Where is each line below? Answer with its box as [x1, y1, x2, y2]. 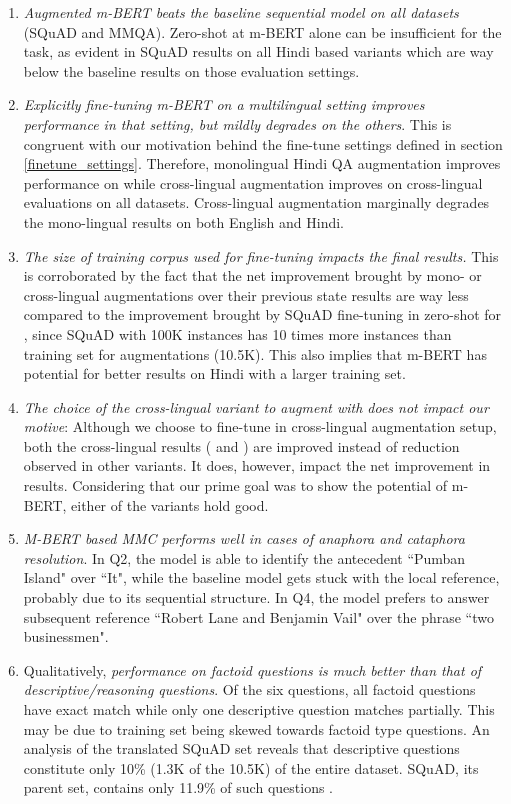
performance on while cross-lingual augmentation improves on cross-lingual [23, 172, 483, 193]
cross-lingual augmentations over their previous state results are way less [23, 284, 469, 305]
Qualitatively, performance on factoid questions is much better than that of [23, 659, 482, 680]
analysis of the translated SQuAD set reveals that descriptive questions [23, 738, 460, 759]
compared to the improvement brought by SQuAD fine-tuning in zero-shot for [23, 304, 502, 325]
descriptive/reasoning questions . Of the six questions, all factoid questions [23, 679, 476, 700]
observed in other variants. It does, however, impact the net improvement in [23, 455, 491, 476]
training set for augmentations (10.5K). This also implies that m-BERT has [23, 343, 487, 364]
